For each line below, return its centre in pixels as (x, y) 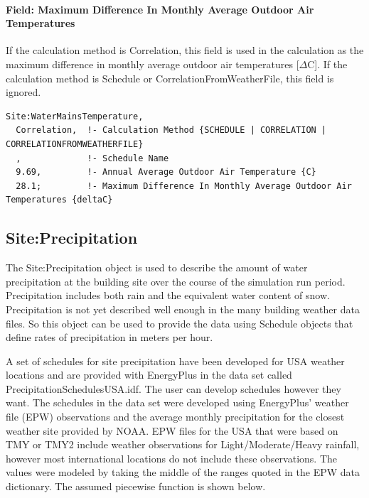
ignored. (23, 92)
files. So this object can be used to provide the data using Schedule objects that (180, 323)
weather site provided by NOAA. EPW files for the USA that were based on (172, 430)
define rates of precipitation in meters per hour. (109, 337)
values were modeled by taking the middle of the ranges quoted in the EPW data (183, 472)
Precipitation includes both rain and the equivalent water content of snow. (168, 295)
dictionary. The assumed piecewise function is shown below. (136, 486)
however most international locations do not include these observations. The (171, 458)
